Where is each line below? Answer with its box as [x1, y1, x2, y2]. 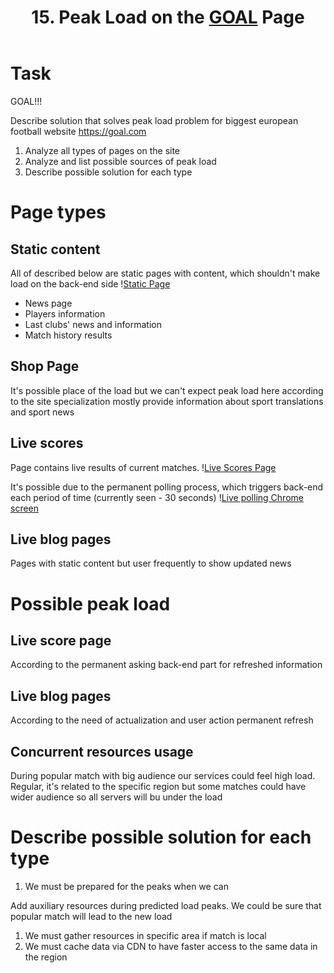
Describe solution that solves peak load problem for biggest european [10, 114, 299, 126]
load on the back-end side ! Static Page [10, 277, 171, 290]
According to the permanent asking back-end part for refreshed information [10, 659, 323, 671]
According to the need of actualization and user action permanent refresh [10, 714, 314, 726]
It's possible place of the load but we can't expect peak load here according [10, 384, 324, 396]
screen [10, 502, 40, 514]
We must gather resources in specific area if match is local [24, 929, 267, 941]
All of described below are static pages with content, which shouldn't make [10, 267, 321, 279]
